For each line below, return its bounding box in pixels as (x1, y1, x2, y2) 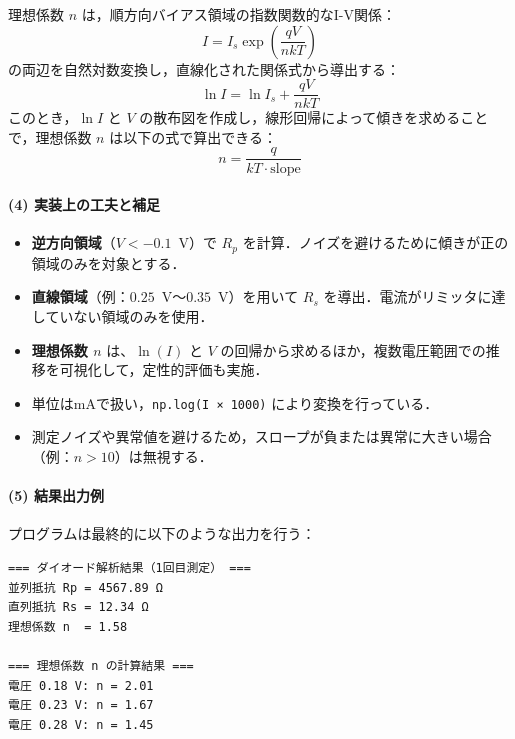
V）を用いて (218, 286, 299, 307)
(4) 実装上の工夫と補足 (8, 194, 160, 215)
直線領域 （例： (31, 286, 130, 307)
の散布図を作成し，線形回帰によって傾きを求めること (139, 107, 489, 128)
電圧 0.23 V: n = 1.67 (8, 698, 154, 713)
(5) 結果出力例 (8, 485, 104, 506)
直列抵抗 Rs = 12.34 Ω (8, 600, 149, 615)
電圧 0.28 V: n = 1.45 (8, 717, 154, 732)
